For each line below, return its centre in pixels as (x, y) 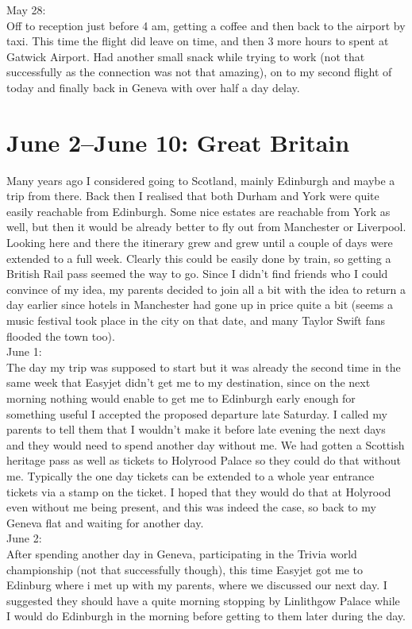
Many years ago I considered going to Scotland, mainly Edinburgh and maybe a (201, 180)
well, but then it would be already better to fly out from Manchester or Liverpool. (206, 227)
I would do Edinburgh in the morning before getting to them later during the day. (206, 616)
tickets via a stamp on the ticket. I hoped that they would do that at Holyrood (199, 491)
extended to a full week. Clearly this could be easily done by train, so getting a (199, 258)
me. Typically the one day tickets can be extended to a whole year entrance (191, 475)
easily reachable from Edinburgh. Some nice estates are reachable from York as (198, 211)
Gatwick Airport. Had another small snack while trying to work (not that (186, 56)
